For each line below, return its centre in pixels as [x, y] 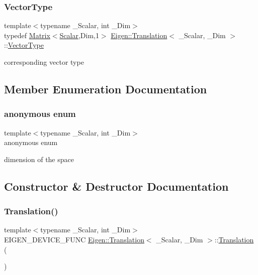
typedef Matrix [27, 35]
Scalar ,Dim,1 [79, 35]
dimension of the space [39, 159]
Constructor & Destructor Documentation [116, 186]
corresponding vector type [44, 62]
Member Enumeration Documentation [106, 89]
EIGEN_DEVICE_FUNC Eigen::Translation [74, 239]
